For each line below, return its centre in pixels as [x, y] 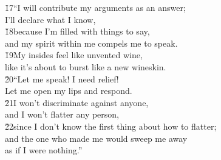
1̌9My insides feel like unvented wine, [74, 55]
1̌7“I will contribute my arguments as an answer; [95, 7]
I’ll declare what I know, [50, 19]
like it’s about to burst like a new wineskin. [86, 66]
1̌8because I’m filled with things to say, [77, 31]
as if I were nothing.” [44, 150]
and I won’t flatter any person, [62, 114]
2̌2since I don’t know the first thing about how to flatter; [111, 126]
